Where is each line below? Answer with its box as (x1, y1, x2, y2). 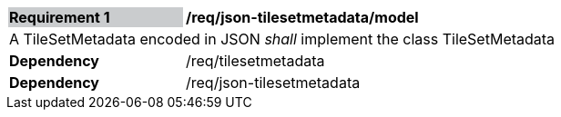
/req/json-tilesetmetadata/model (186, 8, 419, 26)
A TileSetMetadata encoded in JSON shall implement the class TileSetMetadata (9, 30, 556, 48)
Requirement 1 (9, 8, 110, 26)
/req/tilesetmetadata (186, 52, 325, 70)
